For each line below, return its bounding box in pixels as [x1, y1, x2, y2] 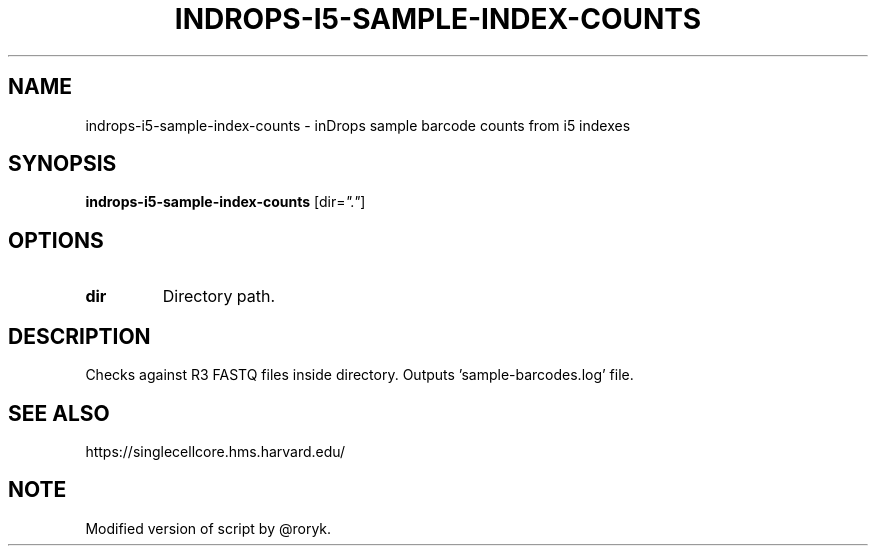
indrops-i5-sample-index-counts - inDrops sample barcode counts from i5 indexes [85, 116, 631, 134]
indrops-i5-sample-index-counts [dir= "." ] [85, 193, 366, 211]
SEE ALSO [8, 400, 110, 426]
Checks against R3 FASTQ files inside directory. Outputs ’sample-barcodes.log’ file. [85, 366, 634, 384]
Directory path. [162, 286, 276, 307]
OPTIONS [8, 227, 104, 253]
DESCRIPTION [8, 323, 151, 349]
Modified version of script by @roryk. [85, 519, 332, 537]
